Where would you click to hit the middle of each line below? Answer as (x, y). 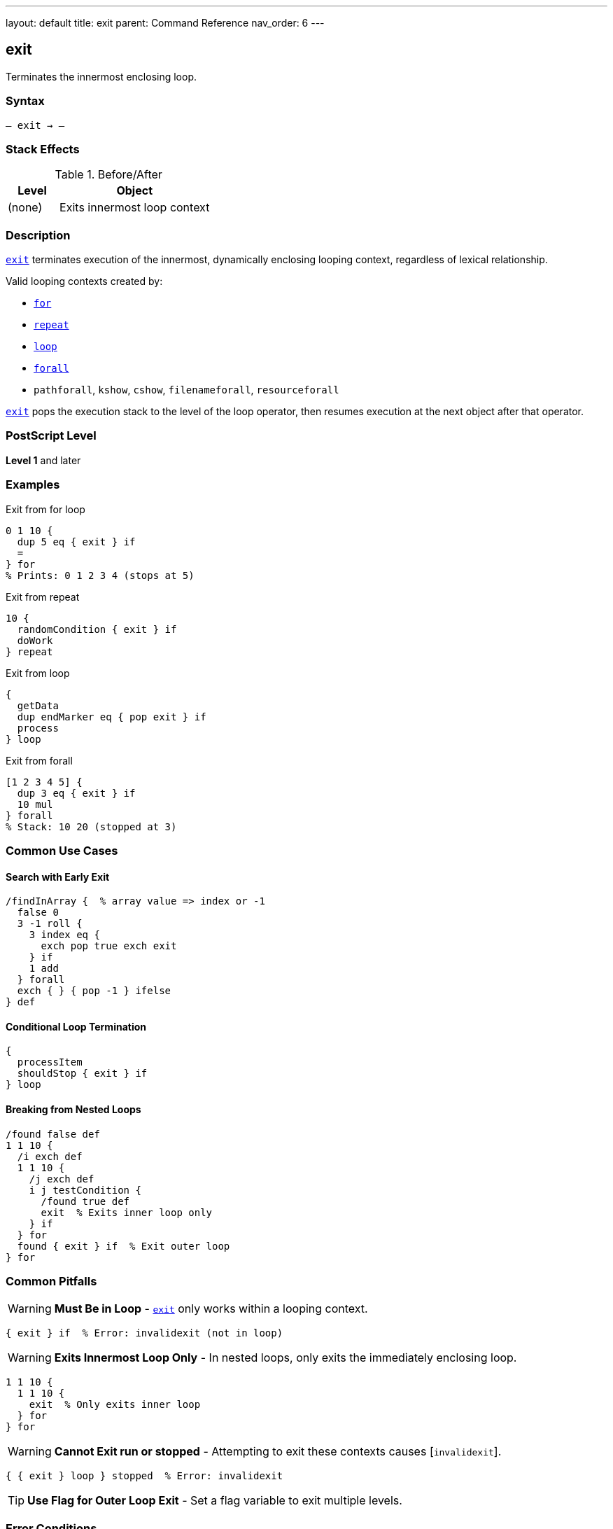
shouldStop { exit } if (82, 1074)
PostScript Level (51, 436)
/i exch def (50, 1156)
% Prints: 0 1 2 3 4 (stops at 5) (100, 575)
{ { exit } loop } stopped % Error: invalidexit (145, 1476)
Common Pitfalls (51, 1281)
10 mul (35, 804)
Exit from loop (38, 673)
